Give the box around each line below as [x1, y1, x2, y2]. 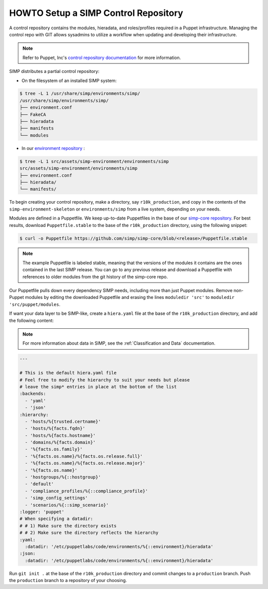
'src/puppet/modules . [9, 301, 61, 307]
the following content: [9, 317, 54, 323]
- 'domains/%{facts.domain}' [25, 440, 96, 445]
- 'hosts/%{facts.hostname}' [25, 433, 96, 438]
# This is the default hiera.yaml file [19, 370, 117, 376]
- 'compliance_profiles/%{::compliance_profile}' [25, 488, 148, 494]
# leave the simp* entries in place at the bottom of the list [19, 384, 177, 389]
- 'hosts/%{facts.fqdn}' [25, 426, 85, 432]
